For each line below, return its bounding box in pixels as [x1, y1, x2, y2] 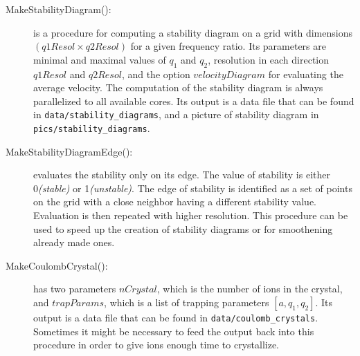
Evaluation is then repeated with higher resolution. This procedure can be [33, 208, 348, 223]
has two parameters [33, 281, 116, 296]
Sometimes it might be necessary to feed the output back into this [33, 324, 314, 338]
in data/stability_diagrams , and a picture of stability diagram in [33, 107, 319, 122]
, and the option [121, 66, 190, 81]
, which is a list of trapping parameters [104, 295, 269, 310]
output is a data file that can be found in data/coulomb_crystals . [33, 310, 318, 325]
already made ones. [33, 235, 115, 250]
